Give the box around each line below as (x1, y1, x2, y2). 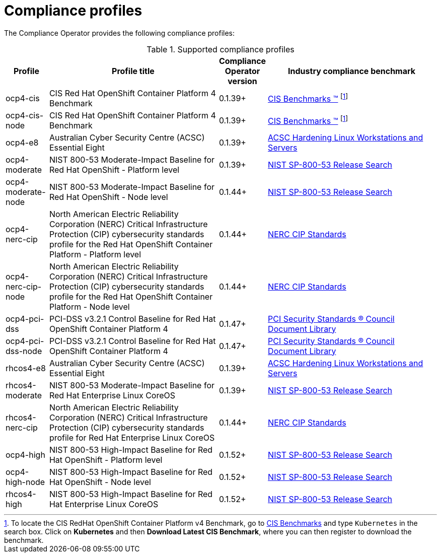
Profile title (112, 65, 155, 76)
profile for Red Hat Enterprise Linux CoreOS (49, 432, 215, 443)
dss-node (6, 345, 42, 356)
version (228, 76, 257, 86)
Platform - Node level (49, 301, 130, 312)
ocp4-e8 (6, 137, 39, 148)
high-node (6, 476, 45, 487)
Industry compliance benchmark (288, 65, 416, 76)
